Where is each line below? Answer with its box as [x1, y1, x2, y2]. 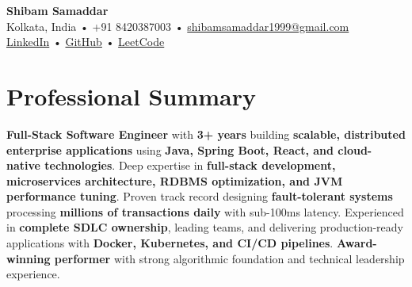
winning [6, 250, 51, 266]
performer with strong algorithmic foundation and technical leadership [54, 250, 405, 266]
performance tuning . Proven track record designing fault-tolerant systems [6, 188, 393, 205]
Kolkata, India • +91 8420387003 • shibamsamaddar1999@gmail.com [6, 17, 349, 34]
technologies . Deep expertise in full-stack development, [44, 157, 336, 174]
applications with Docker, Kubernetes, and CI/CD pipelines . [6, 235, 334, 251]
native [6, 157, 40, 174]
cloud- [338, 141, 372, 158]
